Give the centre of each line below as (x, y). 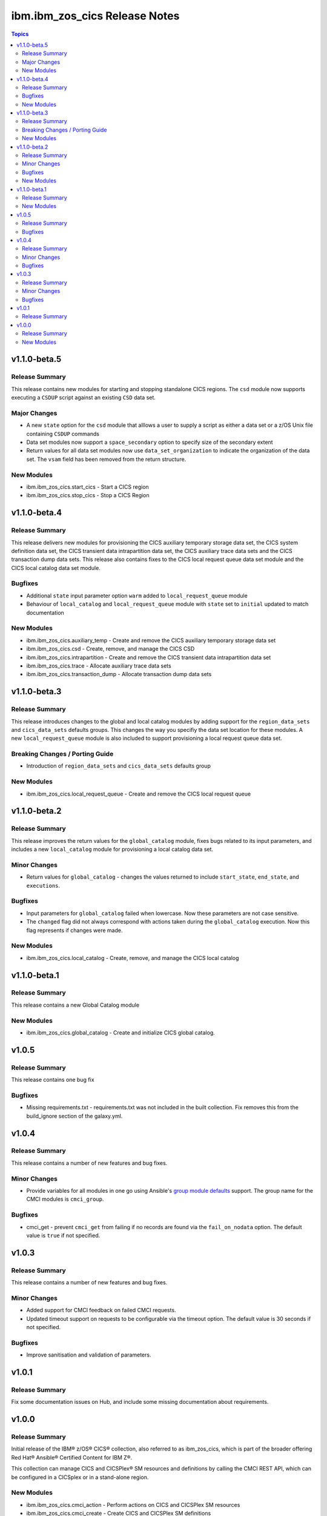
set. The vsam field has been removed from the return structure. (106, 459)
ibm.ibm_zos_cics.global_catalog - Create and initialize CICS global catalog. (121, 1033)
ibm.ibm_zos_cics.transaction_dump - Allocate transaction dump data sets (119, 674)
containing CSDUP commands (63, 434)
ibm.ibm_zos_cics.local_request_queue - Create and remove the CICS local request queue (139, 794)
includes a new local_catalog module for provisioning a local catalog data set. (112, 850)
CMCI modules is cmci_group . (65, 1199)
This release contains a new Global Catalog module (75, 1005)
